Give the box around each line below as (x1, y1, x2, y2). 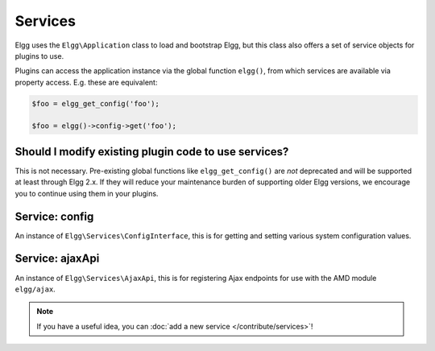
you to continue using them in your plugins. (14, 188, 159, 198)
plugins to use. (14, 51, 64, 60)
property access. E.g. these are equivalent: (14, 77, 158, 87)
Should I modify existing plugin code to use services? (14, 145, 289, 159)
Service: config (14, 209, 94, 223)
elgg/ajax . (14, 284, 56, 294)
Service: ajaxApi (14, 252, 100, 266)
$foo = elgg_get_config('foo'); (31, 99, 160, 108)
